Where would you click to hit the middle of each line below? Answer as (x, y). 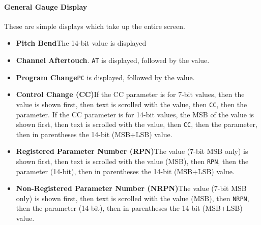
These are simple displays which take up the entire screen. (95, 26)
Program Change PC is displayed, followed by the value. (105, 77)
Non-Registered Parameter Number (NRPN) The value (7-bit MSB (131, 188)
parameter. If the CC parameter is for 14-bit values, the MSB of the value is (135, 114)
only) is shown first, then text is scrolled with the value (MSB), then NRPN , (133, 198)
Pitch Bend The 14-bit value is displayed (81, 43)
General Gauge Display (46, 6)
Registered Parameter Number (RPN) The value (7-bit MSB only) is (132, 151)
